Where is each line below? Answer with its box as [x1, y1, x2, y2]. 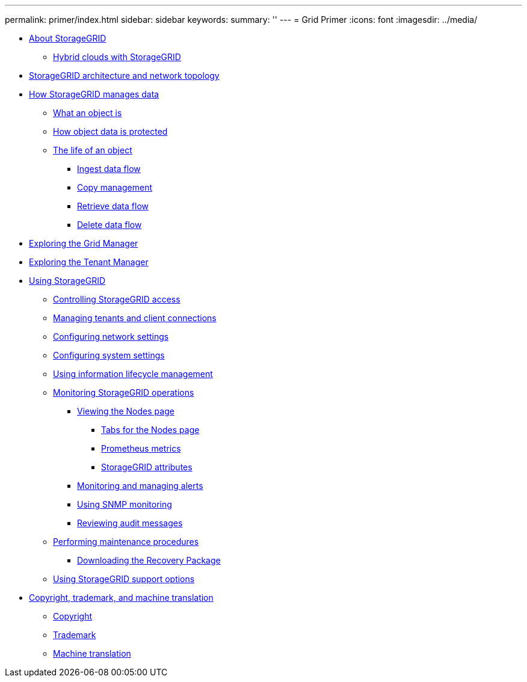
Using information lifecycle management [53, 369, 213, 379]
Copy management [77, 182, 153, 192]
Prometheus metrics [101, 443, 181, 453]
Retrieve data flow [77, 201, 149, 211]
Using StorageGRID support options [53, 574, 195, 584]
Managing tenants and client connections [53, 313, 217, 323]
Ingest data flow [77, 164, 141, 174]
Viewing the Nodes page [77, 406, 174, 416]
